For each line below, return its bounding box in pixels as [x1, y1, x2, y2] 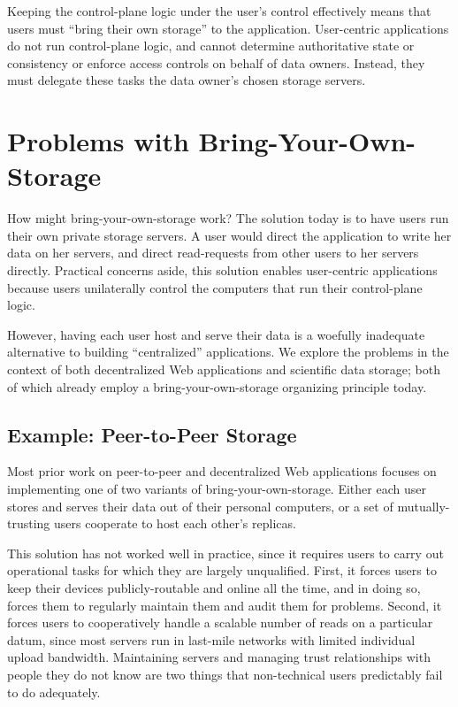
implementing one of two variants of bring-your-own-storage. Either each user [7, 480, 426, 498]
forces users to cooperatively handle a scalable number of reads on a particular [7, 613, 433, 632]
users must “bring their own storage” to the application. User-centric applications [7, 19, 449, 37]
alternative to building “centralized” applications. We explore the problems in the [7, 342, 449, 361]
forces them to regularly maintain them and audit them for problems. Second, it [7, 596, 442, 614]
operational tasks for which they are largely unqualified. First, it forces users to [7, 561, 437, 580]
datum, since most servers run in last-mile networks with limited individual [7, 630, 416, 649]
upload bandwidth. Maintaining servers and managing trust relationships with [7, 648, 431, 666]
